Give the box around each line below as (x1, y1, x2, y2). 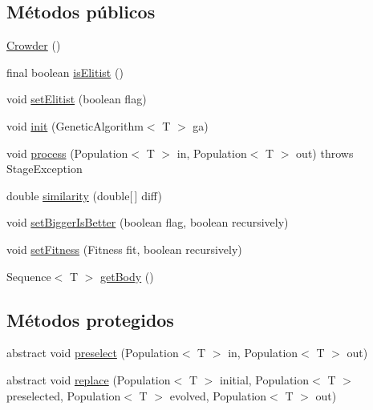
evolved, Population (169, 387, 267, 404)
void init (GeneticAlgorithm (6, 117, 144, 134)
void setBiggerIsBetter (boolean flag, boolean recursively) (6, 214, 289, 231)
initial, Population (219, 371, 310, 388)
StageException (6, 160, 83, 177)
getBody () (100, 267, 154, 284)
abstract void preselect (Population (6, 344, 179, 361)
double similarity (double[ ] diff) (6, 187, 162, 203)
